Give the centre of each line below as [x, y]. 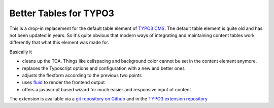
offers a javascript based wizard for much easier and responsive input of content [107, 89]
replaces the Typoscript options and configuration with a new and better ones [104, 68]
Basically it [21, 52]
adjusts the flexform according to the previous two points [82, 75]
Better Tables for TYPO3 [62, 13]
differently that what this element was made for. [59, 43]
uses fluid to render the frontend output [63, 82]
